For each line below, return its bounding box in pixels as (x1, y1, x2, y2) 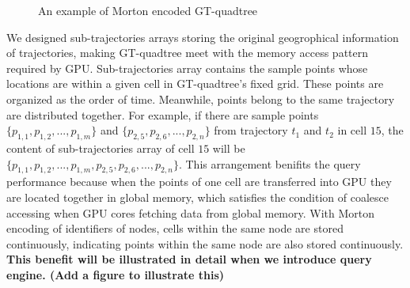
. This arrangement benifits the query (178, 155, 361, 172)
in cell (337, 122, 367, 138)
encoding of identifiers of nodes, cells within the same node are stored (6, 220, 344, 237)
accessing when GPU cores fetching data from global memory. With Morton (6, 204, 375, 221)
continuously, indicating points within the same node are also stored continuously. (6, 235, 404, 252)
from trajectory (214, 122, 288, 138)
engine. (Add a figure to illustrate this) (6, 266, 225, 282)
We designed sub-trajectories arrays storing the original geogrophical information (6, 28, 399, 45)
